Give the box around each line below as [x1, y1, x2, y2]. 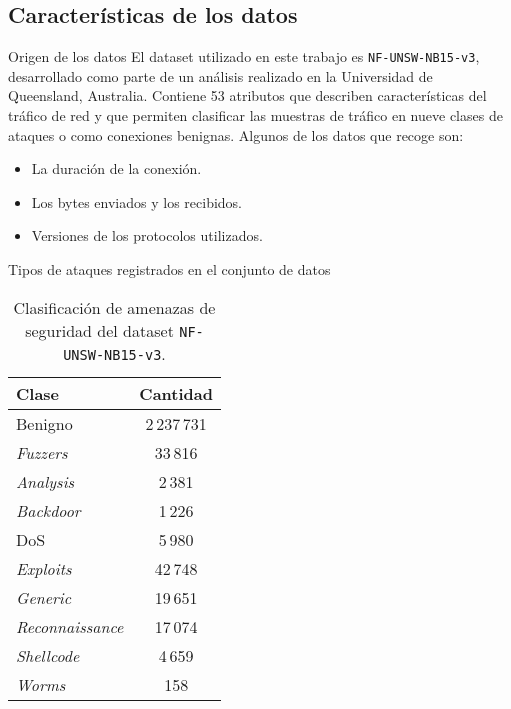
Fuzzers [16, 440, 68, 464]
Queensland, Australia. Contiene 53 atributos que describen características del [8, 85, 487, 106]
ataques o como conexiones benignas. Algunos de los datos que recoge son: [8, 124, 464, 145]
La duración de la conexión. [31, 158, 202, 179]
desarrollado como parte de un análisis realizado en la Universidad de [8, 65, 433, 86]
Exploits [16, 556, 72, 580]
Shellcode [16, 643, 80, 667]
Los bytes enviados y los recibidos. [31, 191, 243, 212]
